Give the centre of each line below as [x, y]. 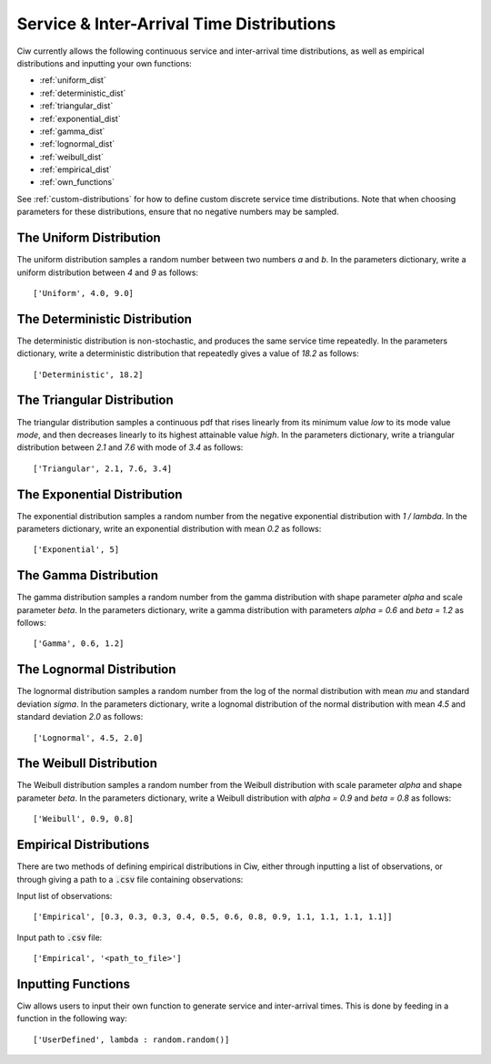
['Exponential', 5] [76, 550]
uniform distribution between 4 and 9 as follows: [108, 272]
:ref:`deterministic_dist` [83, 93]
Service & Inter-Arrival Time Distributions [176, 24]
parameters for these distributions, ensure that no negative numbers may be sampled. [178, 212]
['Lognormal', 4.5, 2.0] [88, 737]
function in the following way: [72, 1018]
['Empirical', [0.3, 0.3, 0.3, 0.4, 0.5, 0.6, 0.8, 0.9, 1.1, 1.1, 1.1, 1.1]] [213, 917]
